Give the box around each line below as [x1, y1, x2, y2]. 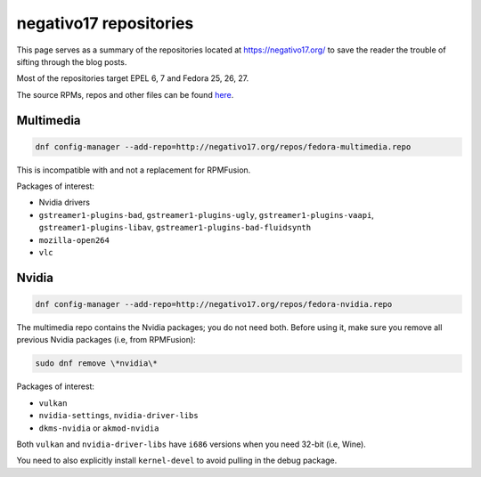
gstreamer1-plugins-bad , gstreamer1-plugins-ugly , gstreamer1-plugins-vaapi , [38, 209, 374, 220]
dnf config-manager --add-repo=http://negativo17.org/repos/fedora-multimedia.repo [35, 141, 412, 151]
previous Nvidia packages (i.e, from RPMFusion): [16, 335, 196, 345]
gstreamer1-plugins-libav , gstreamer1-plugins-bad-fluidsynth [38, 222, 312, 233]
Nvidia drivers [38, 197, 91, 208]
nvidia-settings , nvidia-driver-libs [38, 410, 200, 421]
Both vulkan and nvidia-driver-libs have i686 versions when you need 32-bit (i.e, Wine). [16, 439, 367, 449]
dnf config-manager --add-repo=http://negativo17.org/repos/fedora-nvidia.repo [35, 299, 393, 310]
